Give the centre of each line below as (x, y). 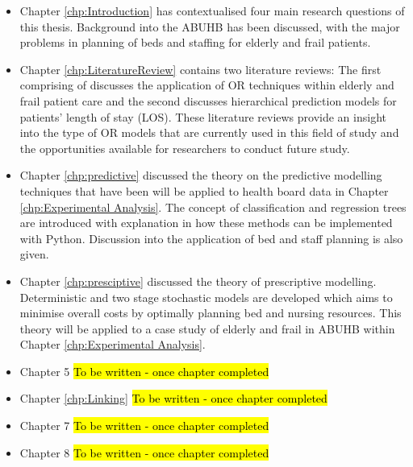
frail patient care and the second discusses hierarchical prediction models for (208, 100)
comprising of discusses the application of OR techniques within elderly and (207, 85)
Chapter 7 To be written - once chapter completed (144, 426)
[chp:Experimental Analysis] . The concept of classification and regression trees (213, 207)
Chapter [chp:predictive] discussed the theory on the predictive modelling (201, 175)
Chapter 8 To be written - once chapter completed (144, 452)
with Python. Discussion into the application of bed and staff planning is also (211, 238)
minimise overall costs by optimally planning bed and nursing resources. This (211, 313)
